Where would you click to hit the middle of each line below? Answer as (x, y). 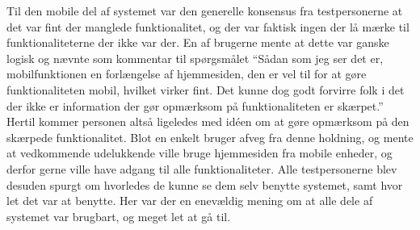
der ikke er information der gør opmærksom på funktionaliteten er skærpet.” (195, 105)
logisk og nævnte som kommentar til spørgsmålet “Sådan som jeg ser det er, (195, 58)
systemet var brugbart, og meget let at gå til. (119, 216)
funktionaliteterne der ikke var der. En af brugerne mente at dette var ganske (198, 42)
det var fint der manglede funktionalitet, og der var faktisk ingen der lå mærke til (208, 26)
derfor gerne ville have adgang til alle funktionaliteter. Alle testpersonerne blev (202, 168)
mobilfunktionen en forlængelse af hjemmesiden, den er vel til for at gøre (187, 74)
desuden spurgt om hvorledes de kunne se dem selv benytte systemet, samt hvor (205, 184)
